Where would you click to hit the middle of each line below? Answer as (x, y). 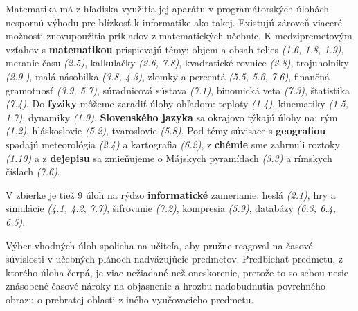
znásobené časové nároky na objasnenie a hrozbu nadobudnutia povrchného (166, 286)
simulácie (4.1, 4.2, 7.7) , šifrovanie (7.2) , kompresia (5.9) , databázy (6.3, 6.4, (171, 208)
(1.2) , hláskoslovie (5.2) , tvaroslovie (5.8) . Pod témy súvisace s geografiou (166, 131)
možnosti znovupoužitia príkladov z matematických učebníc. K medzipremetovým (179, 36)
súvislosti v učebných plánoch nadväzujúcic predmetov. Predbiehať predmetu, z (174, 259)
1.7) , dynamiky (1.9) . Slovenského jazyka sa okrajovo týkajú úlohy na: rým (172, 117)
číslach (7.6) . (33, 171)
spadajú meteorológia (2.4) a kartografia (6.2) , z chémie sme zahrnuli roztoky (173, 144)
